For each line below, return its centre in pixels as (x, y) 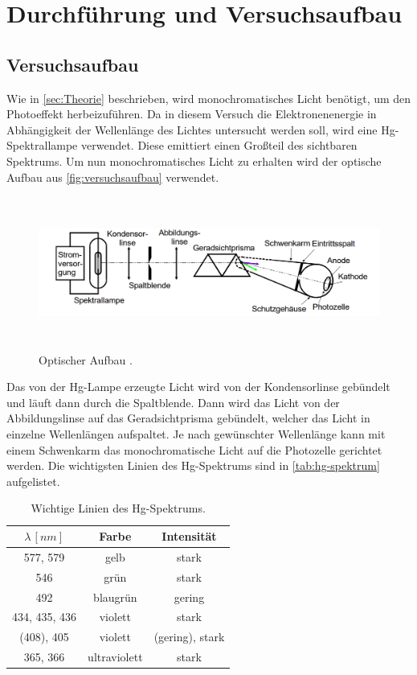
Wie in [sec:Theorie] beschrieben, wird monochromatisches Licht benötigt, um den (209, 98)
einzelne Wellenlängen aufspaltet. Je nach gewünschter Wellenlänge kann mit (196, 434)
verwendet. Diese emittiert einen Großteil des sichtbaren (219, 145)
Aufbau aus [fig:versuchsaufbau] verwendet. (113, 177)
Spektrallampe (42, 145)
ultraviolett (115, 657)
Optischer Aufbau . (86, 359)
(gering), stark (189, 637)
